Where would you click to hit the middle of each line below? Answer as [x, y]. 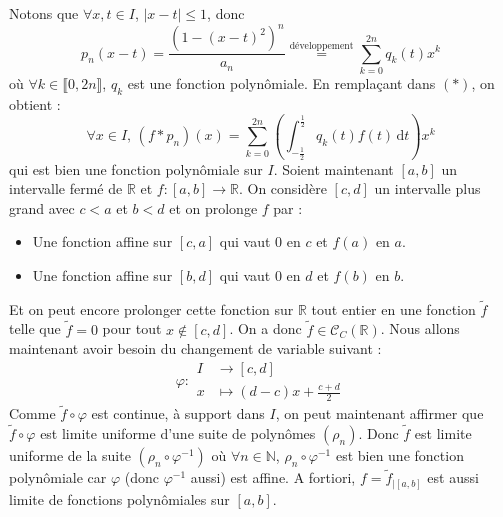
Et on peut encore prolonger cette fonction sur [151, 308]
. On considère [282, 188]
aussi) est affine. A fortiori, [273, 477]
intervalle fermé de [66, 188]
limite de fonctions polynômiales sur [119, 498]
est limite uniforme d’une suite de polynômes [178, 433]
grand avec [42, 207]
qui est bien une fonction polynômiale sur [136, 168]
